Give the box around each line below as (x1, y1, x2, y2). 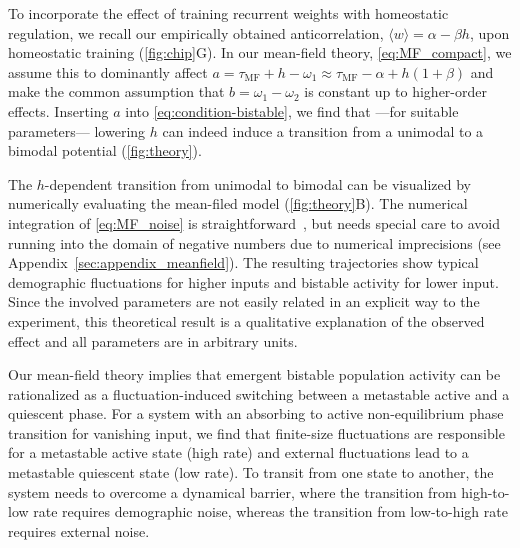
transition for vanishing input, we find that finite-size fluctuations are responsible (8, 422, 505, 443)
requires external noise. (8, 520, 150, 541)
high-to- (461, 481, 510, 502)
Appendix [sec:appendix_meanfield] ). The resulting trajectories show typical (8, 252, 479, 273)
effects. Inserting (8, 100, 109, 121)
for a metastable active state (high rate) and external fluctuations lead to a (8, 442, 469, 463)
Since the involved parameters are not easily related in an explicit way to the (8, 291, 480, 312)
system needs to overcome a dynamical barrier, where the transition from (8, 481, 457, 502)
